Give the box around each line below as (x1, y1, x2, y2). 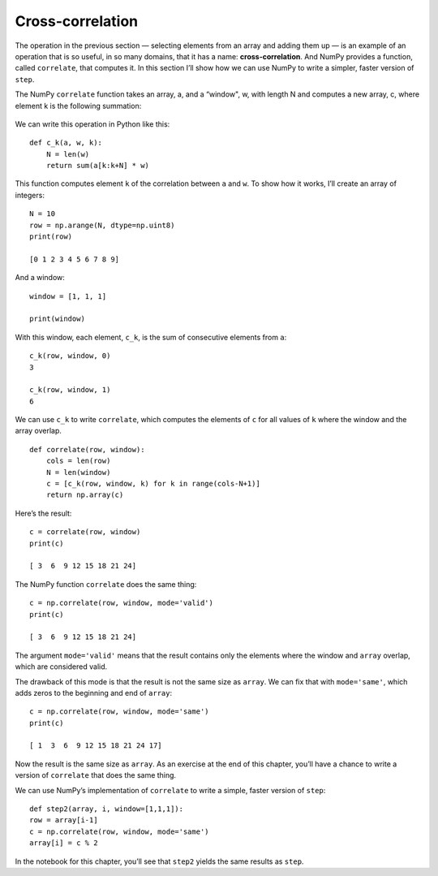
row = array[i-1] (29, 816, 98, 825)
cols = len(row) (45, 456, 111, 466)
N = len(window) (45, 468, 111, 477)
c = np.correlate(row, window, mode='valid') (29, 598, 214, 608)
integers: (15, 190, 45, 200)
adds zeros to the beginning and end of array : (15, 688, 173, 697)
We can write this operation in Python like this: (15, 119, 170, 129)
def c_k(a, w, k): (29, 138, 103, 148)
